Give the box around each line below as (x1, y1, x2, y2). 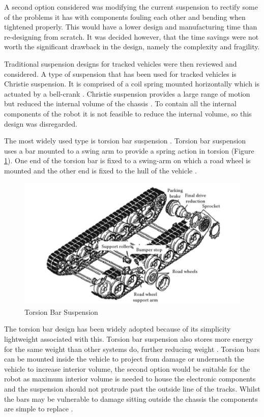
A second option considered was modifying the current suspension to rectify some (4, 2, 258, 12)
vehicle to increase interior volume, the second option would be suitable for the (4, 363, 250, 374)
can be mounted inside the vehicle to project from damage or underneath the (4, 353, 244, 364)
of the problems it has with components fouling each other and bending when (4, 11, 246, 22)
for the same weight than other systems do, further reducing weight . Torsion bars (4, 343, 260, 354)
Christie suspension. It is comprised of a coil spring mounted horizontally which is (4, 78, 260, 89)
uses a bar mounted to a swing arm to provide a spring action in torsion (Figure (4, 145, 254, 156)
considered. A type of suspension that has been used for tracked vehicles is (4, 68, 237, 79)
